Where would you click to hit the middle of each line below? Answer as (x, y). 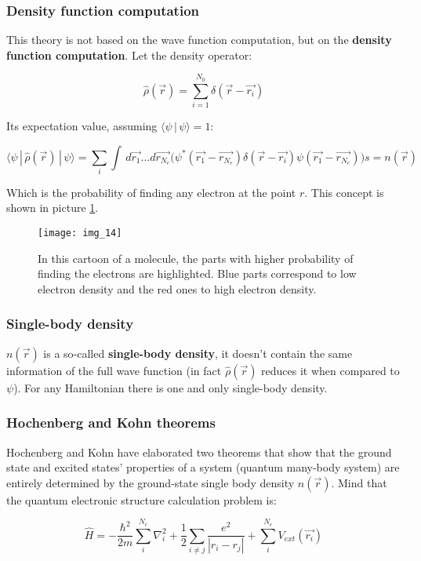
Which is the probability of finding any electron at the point (151, 192)
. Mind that (359, 482)
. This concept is (344, 192)
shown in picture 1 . (53, 208)
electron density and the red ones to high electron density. (177, 288)
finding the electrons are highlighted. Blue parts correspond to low (197, 273)
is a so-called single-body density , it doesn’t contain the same (198, 353)
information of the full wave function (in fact (114, 370)
